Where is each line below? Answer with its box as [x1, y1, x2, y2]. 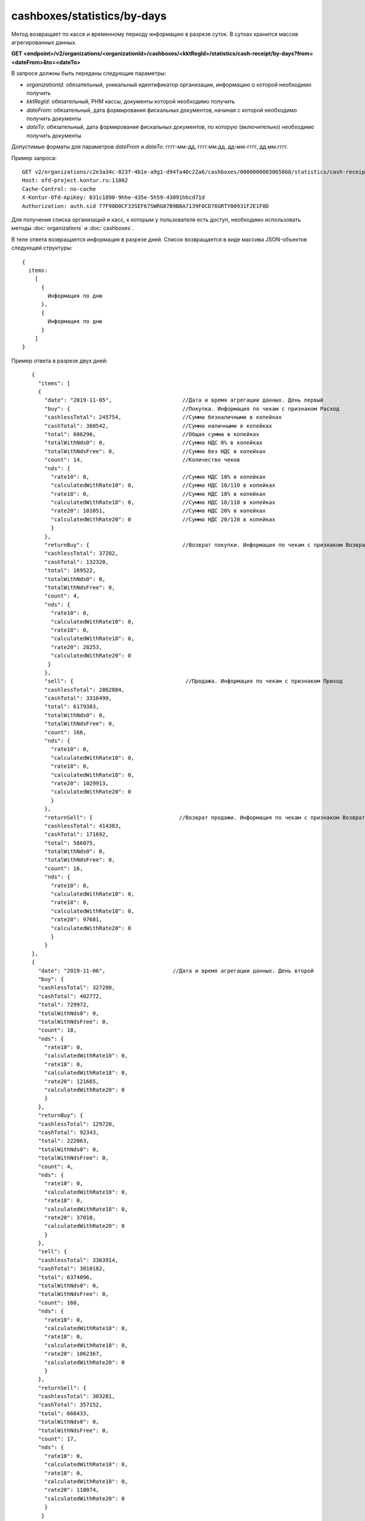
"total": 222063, [38, 1138, 90, 1144]
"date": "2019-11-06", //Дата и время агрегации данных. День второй [38, 967, 315, 974]
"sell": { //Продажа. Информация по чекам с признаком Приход [44, 678, 343, 684]
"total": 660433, [38, 1410, 90, 1417]
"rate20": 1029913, [50, 779, 109, 787]
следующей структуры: [11, 244, 73, 252]
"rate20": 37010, [44, 1214, 96, 1221]
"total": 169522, [44, 567, 96, 574]
